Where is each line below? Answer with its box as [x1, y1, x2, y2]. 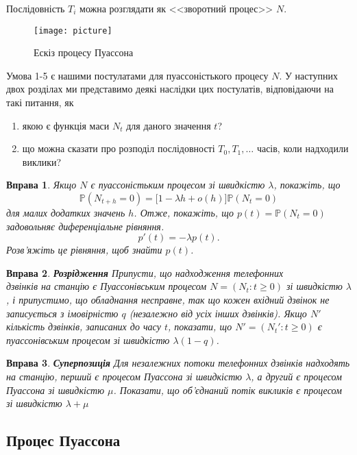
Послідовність [6, 1, 65, 15]
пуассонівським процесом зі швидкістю [6, 332, 170, 347]
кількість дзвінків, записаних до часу [6, 319, 161, 334]
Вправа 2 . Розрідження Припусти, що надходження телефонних [6, 265, 284, 280]
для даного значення [126, 118, 211, 132]
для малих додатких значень [6, 206, 125, 219]
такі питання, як [6, 95, 74, 110]
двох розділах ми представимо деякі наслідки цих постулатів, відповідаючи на [6, 82, 334, 96]
